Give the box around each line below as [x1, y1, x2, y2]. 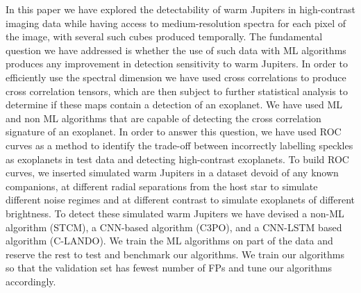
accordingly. [6, 274, 56, 288]
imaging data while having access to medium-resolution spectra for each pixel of [6, 15, 346, 30]
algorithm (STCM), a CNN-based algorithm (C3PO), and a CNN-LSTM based [6, 219, 342, 234]
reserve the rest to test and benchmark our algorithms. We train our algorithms [6, 246, 345, 261]
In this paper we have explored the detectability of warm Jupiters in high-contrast [6, 2, 355, 16]
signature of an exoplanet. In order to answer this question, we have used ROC [6, 124, 342, 139]
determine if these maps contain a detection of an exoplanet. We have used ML [6, 97, 342, 112]
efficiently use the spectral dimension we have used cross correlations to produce [6, 69, 346, 84]
